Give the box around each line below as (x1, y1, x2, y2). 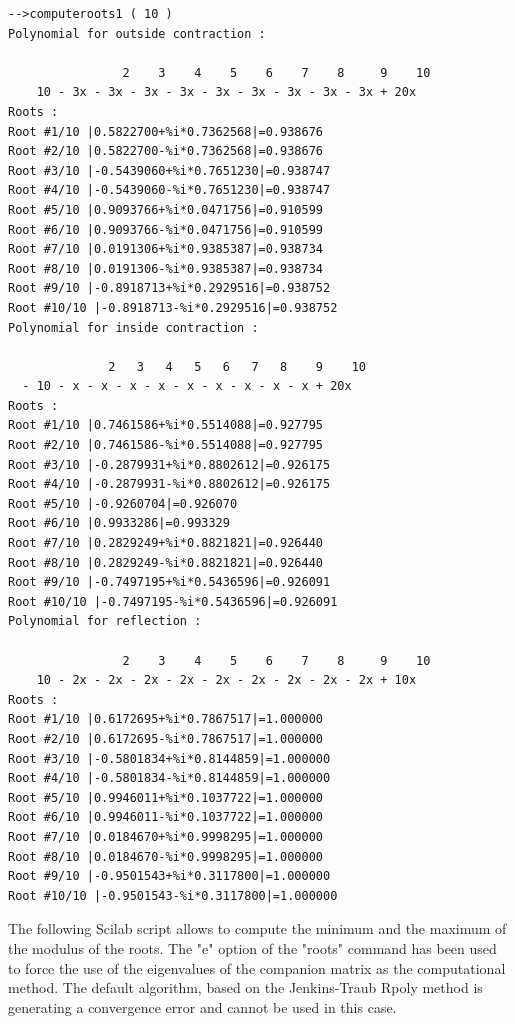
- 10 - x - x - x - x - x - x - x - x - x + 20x (22, 379, 352, 394)
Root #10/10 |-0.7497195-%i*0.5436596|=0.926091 (8, 594, 338, 609)
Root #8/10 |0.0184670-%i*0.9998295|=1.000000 (8, 849, 323, 864)
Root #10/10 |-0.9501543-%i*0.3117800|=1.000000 (8, 888, 338, 903)
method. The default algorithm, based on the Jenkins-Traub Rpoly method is (8, 977, 483, 998)
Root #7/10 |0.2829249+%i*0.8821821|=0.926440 (8, 536, 323, 551)
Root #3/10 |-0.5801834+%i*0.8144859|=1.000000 (8, 751, 331, 766)
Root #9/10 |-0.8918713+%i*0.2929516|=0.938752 (8, 281, 331, 296)
